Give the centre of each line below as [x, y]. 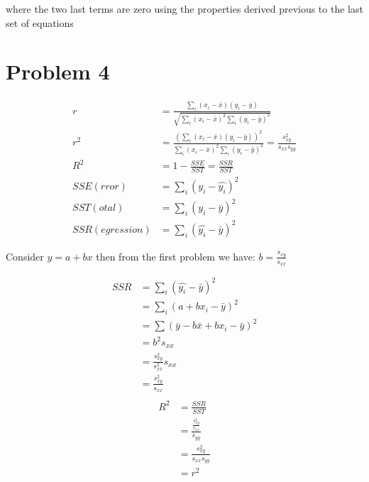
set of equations [40, 22]
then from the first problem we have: [176, 256]
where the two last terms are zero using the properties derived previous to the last [184, 9]
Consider [25, 256]
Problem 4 [58, 71]
